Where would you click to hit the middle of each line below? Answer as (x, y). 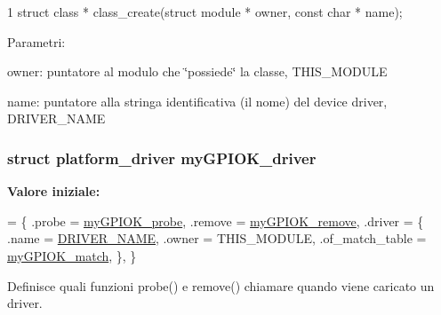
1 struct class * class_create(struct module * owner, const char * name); (205, 12)
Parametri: (36, 41)
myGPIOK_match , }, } (72, 255)
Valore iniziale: (54, 191)
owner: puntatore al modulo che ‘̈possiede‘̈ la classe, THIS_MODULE (197, 71)
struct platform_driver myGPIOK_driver (162, 157)
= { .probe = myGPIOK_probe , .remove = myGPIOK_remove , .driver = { (216, 220)
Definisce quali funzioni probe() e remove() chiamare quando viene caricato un (221, 285)
